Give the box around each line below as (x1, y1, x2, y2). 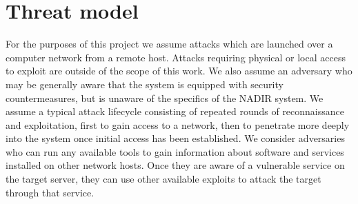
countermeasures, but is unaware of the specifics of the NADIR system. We (6, 90, 324, 105)
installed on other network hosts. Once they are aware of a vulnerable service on (6, 158, 345, 172)
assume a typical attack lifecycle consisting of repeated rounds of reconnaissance (6, 104, 345, 119)
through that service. (6, 185, 95, 199)
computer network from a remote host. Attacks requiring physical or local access (6, 50, 346, 64)
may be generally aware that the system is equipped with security (6, 76, 284, 91)
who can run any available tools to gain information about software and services (6, 144, 344, 159)
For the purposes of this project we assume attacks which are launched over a (6, 37, 333, 51)
